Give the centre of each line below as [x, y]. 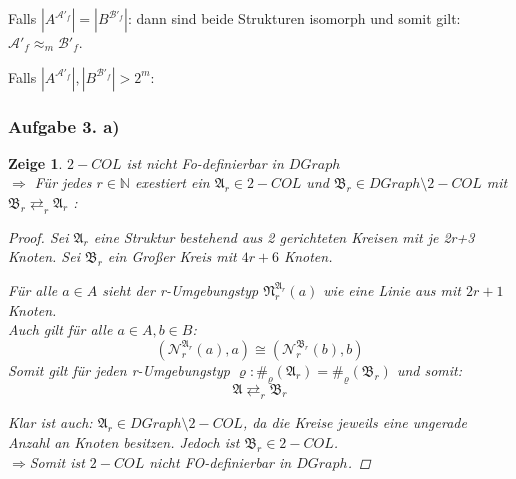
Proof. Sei [38, 236]
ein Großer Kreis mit [172, 256]
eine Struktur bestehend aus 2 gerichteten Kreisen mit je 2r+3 [284, 236]
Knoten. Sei [44, 256]
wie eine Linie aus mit [392, 289]
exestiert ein [172, 182]
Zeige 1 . [35, 162]
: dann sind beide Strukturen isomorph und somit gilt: [294, 18]
